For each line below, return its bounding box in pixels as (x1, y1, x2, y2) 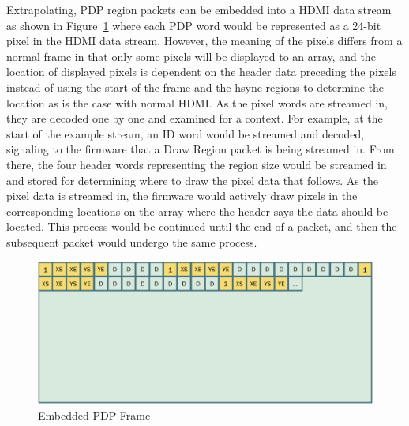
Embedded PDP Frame (38, 407, 151, 424)
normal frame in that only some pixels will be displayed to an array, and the (6, 47, 376, 64)
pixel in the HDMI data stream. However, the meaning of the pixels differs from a (6, 32, 403, 49)
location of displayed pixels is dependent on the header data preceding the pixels (6, 63, 396, 80)
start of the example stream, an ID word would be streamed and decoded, (6, 125, 365, 141)
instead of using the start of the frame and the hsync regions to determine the (6, 78, 385, 95)
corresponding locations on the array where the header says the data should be (6, 202, 388, 219)
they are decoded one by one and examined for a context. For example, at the (6, 110, 383, 126)
